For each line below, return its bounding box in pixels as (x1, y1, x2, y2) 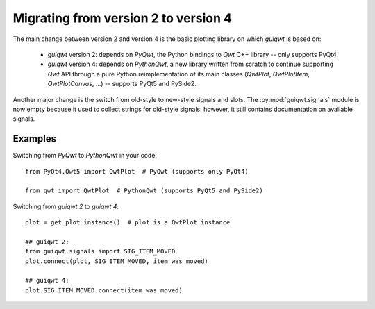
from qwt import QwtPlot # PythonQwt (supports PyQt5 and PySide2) (25, 187, 263, 194)
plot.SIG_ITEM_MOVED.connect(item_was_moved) (25, 286, 183, 294)
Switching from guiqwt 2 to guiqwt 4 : (12, 202, 119, 210)
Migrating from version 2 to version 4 (12, 10, 233, 26)
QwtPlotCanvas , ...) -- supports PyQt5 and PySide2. (47, 80, 197, 88)
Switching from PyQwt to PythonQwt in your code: (12, 151, 158, 160)
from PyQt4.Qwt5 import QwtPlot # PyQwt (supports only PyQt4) (25, 167, 249, 175)
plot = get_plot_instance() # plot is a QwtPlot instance (25, 219, 231, 226)
